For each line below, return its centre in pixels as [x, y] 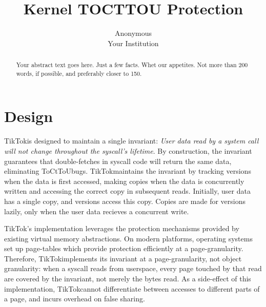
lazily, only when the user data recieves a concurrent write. [97, 211]
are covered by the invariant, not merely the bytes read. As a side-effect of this [128, 279]
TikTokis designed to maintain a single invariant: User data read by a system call [131, 141]
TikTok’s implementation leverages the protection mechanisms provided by [122, 228]
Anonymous [133, 33]
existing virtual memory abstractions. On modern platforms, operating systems [128, 238]
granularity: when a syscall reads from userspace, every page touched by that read [133, 268]
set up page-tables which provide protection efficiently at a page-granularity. [124, 248]
